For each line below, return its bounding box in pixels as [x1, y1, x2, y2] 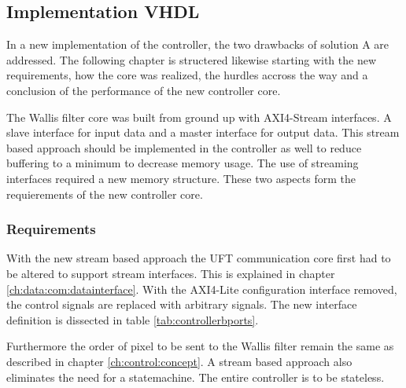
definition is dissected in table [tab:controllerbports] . [6, 311, 259, 328]
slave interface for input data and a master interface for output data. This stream [6, 124, 400, 141]
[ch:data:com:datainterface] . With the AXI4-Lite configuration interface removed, [6, 280, 397, 297]
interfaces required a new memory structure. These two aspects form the [6, 170, 356, 186]
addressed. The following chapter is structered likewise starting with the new [6, 51, 377, 68]
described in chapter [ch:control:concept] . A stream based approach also [6, 353, 352, 369]
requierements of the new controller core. [6, 185, 203, 202]
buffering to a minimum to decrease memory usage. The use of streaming [6, 155, 359, 171]
